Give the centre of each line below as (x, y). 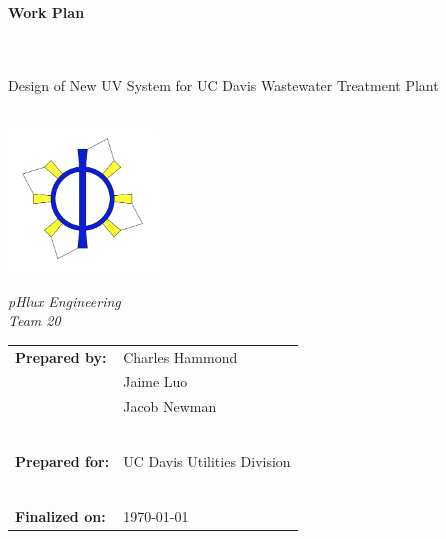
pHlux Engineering (64, 300)
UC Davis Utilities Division (207, 461)
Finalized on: (60, 516)
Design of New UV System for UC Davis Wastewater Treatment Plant (223, 84)
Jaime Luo (155, 381)
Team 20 (34, 320)
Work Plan (46, 12)
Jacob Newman (170, 406)
